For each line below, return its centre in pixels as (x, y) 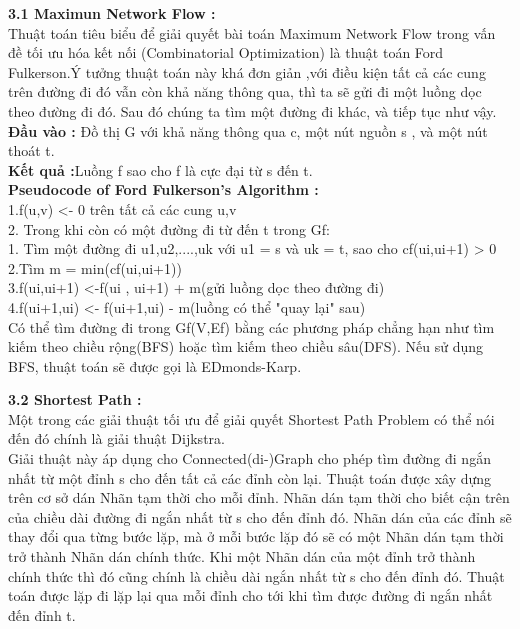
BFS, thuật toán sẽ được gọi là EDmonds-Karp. (155, 365)
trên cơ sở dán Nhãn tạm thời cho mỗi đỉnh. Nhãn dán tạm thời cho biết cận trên (259, 497)
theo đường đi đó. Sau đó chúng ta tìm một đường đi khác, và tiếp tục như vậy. (252, 110)
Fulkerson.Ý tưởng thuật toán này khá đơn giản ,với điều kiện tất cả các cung (247, 71)
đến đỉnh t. (42, 614)
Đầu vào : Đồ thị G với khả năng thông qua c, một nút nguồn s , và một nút (248, 130)
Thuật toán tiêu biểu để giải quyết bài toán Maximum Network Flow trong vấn (252, 32)
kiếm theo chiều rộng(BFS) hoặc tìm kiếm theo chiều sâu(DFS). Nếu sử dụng (246, 346)
